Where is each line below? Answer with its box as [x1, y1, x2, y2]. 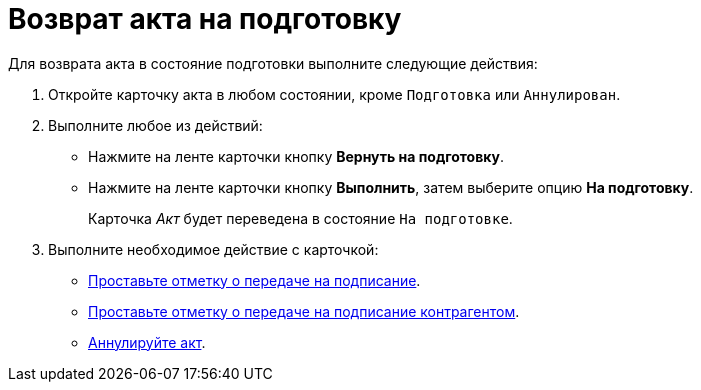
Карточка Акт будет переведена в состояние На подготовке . [88, 209, 513, 227]
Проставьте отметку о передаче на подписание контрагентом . [88, 302, 520, 320]
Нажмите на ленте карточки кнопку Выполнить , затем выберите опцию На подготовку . [88, 178, 694, 196]
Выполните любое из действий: [48, 116, 263, 134]
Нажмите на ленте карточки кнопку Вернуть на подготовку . [88, 147, 504, 165]
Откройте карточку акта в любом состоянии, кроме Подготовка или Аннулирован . [48, 85, 621, 103]
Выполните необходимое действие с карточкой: [48, 240, 379, 258]
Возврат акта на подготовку [8, 2, 402, 36]
